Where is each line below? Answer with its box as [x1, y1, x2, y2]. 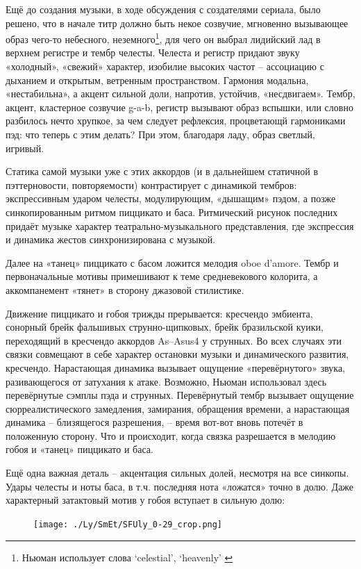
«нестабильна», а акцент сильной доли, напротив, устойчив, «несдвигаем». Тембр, [6, 86, 355, 101]
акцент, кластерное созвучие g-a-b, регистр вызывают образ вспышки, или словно [6, 99, 353, 114]
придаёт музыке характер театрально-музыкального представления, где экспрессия [6, 218, 354, 233]
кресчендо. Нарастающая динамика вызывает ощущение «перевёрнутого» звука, [6, 360, 346, 374]
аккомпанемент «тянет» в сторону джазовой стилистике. [6, 282, 244, 297]
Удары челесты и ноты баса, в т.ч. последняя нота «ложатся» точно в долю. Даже [6, 479, 354, 493]
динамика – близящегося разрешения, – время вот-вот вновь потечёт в [6, 415, 303, 429]
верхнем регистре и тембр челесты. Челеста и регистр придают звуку [6, 45, 300, 60]
